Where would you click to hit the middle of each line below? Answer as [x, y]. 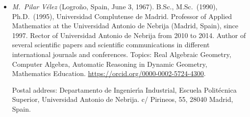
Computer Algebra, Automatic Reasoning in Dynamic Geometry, [110, 64]
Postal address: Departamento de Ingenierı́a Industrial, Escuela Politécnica [124, 89]
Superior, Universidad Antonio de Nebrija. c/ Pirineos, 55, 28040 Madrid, [123, 99]
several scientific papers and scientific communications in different [111, 45]
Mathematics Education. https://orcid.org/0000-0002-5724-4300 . [109, 73]
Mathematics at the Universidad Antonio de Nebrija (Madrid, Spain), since [125, 26]
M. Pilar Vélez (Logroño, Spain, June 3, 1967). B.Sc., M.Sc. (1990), [115, 6]
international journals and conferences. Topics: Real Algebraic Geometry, [122, 54]
